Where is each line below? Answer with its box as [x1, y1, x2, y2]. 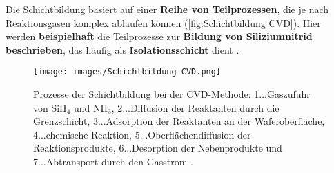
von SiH [33, 100, 67, 114]
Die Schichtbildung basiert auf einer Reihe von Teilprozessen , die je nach [6, 2, 329, 16]
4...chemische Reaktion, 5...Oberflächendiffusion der [33, 127, 251, 141]
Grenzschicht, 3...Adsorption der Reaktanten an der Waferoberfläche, [33, 114, 325, 128]
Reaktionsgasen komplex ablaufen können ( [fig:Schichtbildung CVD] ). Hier [6, 15, 321, 30]
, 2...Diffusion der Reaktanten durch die [111, 100, 279, 114]
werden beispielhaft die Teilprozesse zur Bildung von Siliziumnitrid [6, 29, 313, 43]
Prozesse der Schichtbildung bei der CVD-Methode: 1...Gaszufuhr [33, 87, 311, 101]
